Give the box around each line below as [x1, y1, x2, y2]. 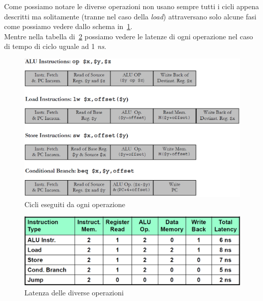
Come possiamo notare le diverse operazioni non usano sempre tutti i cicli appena [4, 1, 259, 11]
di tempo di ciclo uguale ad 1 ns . [4, 41, 106, 52]
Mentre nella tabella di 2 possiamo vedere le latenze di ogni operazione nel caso [4, 31, 253, 41]
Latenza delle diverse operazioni [24, 287, 124, 297]
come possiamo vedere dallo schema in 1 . [4, 21, 133, 32]
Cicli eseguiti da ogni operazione [24, 198, 126, 209]
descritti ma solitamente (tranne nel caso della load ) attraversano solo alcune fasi [4, 11, 256, 21]
